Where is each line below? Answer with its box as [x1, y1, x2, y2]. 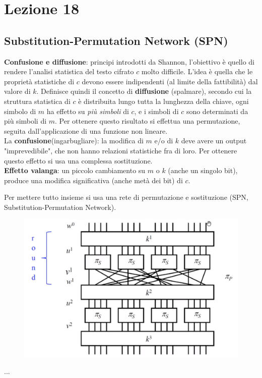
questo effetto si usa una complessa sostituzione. [4, 155, 153, 166]
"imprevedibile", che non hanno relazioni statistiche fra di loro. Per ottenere [4, 145, 237, 155]
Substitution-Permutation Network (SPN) [4, 32, 228, 48]
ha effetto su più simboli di [46, 105, 129, 116]
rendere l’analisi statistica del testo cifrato [4, 66, 134, 77]
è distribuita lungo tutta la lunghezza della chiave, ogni [78, 95, 249, 106]
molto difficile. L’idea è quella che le [141, 66, 253, 77]
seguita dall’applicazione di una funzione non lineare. [4, 125, 168, 136]
